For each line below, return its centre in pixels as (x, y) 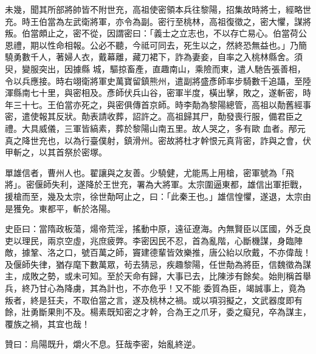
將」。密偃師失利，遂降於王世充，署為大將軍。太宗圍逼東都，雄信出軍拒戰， (156, 184)
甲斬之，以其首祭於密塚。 (56, 152)
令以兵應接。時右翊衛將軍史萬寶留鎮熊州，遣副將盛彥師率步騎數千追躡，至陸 (158, 80)
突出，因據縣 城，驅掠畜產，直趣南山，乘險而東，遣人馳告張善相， (172, 68)
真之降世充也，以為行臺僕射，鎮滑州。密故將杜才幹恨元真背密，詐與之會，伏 (158, 140)
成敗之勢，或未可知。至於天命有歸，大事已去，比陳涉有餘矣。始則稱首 (162, 276)
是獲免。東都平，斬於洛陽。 (60, 208)
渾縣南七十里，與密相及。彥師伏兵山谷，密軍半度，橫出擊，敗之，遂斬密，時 (158, 93)
